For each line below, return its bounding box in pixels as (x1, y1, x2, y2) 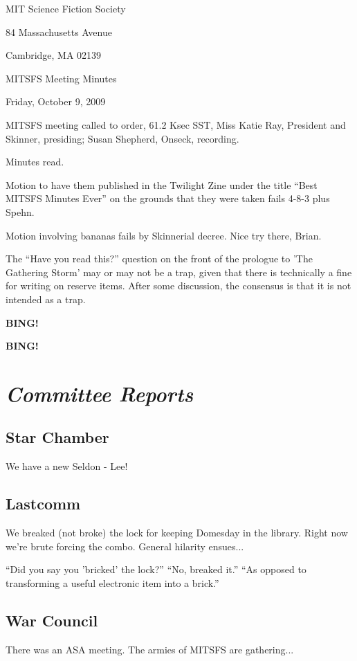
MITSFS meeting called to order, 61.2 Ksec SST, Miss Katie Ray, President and (6, 117, 346, 132)
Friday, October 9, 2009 (6, 94, 106, 109)
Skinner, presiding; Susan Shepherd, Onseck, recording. (6, 131, 239, 145)
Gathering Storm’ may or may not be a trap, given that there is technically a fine (6, 264, 352, 279)
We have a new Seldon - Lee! (6, 459, 128, 473)
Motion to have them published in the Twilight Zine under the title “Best (6, 177, 318, 192)
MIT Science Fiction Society (6, 1, 126, 15)
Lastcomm (6, 493, 81, 514)
